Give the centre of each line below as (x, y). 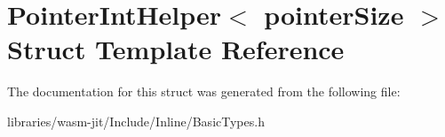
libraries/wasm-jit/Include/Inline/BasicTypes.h (136, 121)
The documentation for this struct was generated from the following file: (204, 91)
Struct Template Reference (176, 49)
